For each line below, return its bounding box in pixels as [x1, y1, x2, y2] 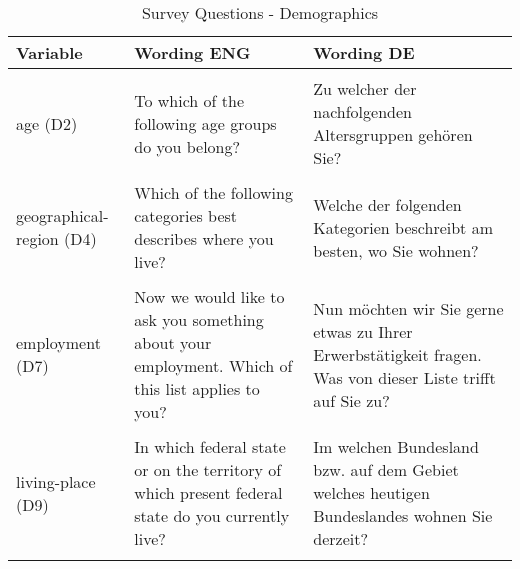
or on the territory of [134, 458, 282, 481]
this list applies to [134, 377, 260, 400]
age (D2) [16, 111, 78, 135]
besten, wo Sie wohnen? [313, 238, 479, 262]
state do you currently [134, 504, 290, 527]
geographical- [16, 204, 109, 227]
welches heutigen [313, 481, 430, 504]
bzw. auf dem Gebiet [313, 458, 459, 481]
